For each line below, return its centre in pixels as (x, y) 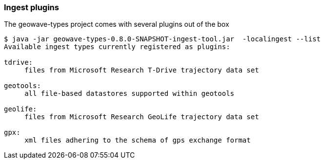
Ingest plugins (31, 7)
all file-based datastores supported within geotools (130, 94)
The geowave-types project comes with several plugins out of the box (117, 24)
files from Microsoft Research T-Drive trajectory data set (142, 70)
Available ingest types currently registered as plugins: (117, 47)
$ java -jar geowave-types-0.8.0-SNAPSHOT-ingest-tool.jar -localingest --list (162, 39)
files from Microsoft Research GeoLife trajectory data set (142, 117)
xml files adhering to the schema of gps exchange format (138, 140)
